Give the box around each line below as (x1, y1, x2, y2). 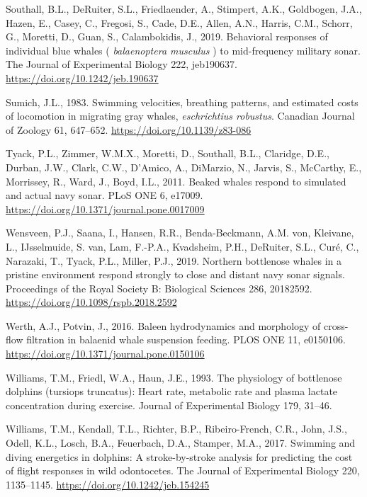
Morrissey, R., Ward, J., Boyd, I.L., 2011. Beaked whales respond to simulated (6, 173, 346, 188)
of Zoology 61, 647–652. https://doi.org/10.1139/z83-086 (6, 122, 252, 137)
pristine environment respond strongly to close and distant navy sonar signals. (6, 267, 345, 282)
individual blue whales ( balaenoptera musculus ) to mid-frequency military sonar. (6, 42, 361, 57)
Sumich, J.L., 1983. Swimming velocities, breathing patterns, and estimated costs (6, 94, 358, 109)
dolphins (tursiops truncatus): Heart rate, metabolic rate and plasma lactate (6, 384, 338, 399)
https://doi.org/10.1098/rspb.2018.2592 (6, 295, 177, 309)
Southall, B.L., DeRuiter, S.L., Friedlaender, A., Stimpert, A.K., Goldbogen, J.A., (6, 1, 362, 16)
